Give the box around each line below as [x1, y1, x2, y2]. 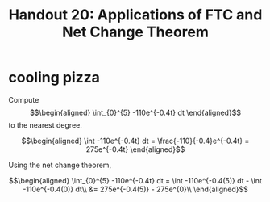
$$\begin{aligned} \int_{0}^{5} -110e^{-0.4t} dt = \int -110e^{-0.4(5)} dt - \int [9, 175, 262, 185]
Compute [8, 95, 39, 104]
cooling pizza [8, 69, 101, 86]
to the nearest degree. [8, 120, 82, 130]
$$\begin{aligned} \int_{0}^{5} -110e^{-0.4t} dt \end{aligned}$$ [29, 107, 242, 117]
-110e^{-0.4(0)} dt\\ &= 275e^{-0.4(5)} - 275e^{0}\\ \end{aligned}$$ [23, 184, 248, 194]
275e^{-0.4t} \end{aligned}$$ [85, 144, 185, 154]
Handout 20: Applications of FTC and [8, 6, 263, 24]
